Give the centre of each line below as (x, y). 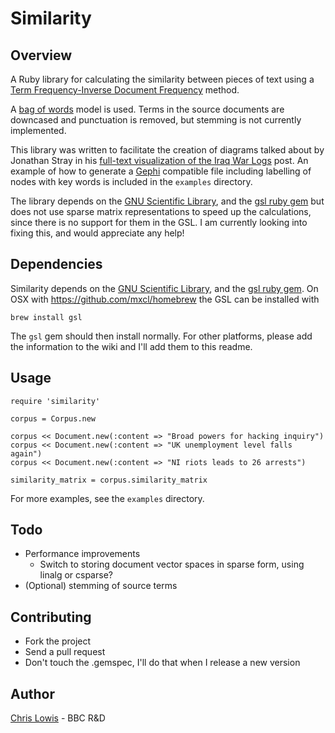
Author (32, 693)
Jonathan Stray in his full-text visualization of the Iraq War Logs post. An (159, 160)
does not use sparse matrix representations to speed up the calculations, (161, 211)
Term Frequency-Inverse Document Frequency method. (125, 90)
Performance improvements (82, 554)
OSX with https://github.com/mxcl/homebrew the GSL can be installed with (165, 299)
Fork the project (58, 641)
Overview (41, 55)
